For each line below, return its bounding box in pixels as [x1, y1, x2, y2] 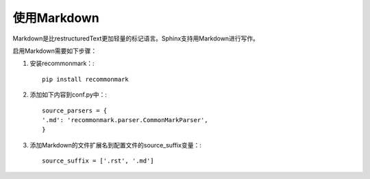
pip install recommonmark [42, 75, 129, 83]
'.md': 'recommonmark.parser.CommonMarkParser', [42, 116, 208, 123]
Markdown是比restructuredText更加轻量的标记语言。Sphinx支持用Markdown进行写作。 [12, 34, 260, 43]
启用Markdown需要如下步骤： [12, 47, 97, 55]
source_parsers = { [42, 106, 108, 115]
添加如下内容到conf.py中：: [29, 91, 108, 99]
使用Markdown [12, 10, 99, 25]
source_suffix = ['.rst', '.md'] [42, 157, 154, 165]
